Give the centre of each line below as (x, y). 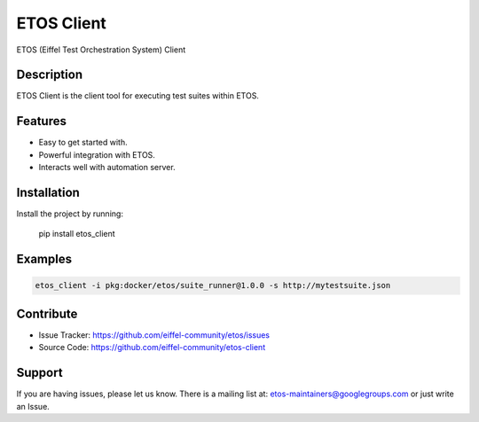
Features (41, 121)
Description (50, 75)
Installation (48, 192)
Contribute (47, 313)
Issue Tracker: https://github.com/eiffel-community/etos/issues (154, 335)
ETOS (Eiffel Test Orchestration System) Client (101, 50)
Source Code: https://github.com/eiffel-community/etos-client (152, 348)
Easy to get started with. (83, 143)
